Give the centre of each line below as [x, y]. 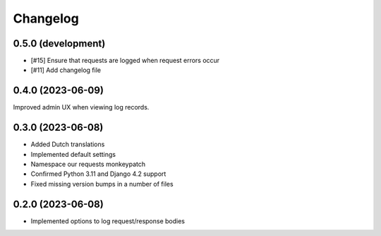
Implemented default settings [73, 154]
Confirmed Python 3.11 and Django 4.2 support [98, 174]
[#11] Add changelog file [66, 70]
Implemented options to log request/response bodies [108, 221]
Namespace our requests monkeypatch [88, 164]
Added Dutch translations [68, 144]
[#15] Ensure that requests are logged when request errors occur [125, 61]
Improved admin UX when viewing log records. [81, 107]
